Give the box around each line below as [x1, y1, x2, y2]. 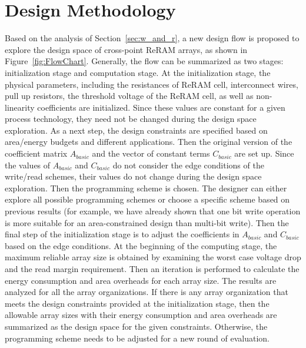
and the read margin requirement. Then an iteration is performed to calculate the [5, 263, 300, 274]
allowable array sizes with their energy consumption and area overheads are [5, 309, 277, 321]
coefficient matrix [5, 147, 68, 160]
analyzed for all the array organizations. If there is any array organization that [5, 286, 288, 298]
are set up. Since [234, 147, 294, 160]
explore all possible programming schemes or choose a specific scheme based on [5, 193, 290, 206]
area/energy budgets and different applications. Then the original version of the [5, 135, 292, 148]
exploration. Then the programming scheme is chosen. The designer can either [5, 181, 287, 194]
